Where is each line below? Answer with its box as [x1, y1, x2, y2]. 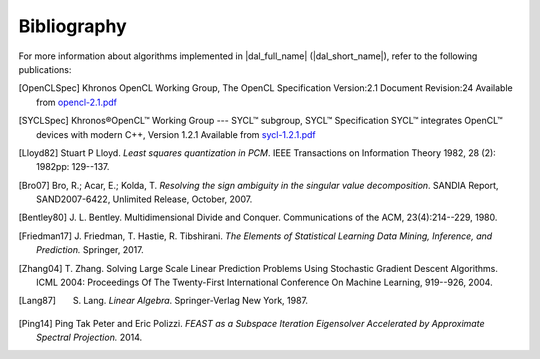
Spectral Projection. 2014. [36, 331, 143, 344]
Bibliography [18, 15, 127, 37]
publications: [18, 63, 72, 75]
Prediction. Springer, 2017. [36, 244, 144, 256]
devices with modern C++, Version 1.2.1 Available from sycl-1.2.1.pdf [36, 128, 317, 140]
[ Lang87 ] [18, 295, 57, 307]
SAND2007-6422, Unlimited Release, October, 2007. [36, 193, 253, 205]
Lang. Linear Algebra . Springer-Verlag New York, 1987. [83, 295, 309, 307]
